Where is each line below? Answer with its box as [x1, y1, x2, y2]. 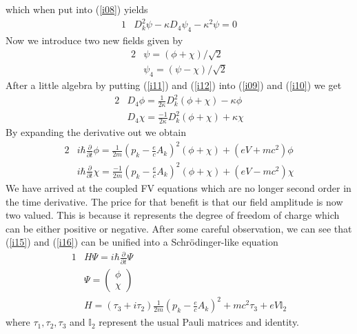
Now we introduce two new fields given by [6, 32, 183, 47]
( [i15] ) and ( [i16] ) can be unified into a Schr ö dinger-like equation [6, 235, 278, 249]
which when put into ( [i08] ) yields [6, 2, 148, 16]
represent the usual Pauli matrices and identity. [99, 315, 300, 329]
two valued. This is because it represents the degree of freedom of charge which [6, 208, 340, 222]
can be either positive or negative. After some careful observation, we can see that [6, 221, 352, 235]
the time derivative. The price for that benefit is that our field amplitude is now [6, 194, 343, 208]
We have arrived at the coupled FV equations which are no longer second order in [6, 180, 351, 195]
